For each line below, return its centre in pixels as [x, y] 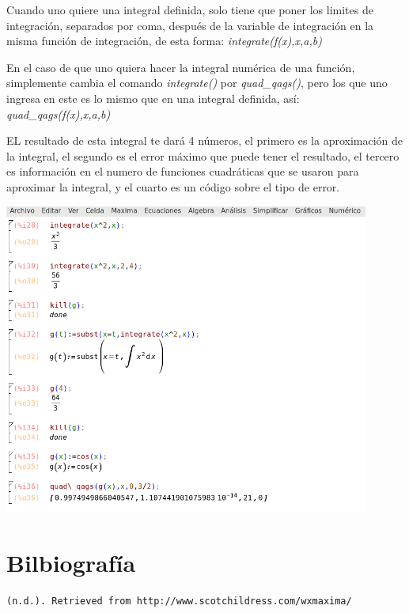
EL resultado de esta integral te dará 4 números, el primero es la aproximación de [205, 140]
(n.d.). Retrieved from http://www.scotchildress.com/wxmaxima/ [179, 601]
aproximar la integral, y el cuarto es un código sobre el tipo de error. [173, 186]
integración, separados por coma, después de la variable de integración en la [190, 25]
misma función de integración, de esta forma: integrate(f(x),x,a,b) [164, 41]
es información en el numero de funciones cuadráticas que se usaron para [183, 171]
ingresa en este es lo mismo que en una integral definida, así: [153, 98]
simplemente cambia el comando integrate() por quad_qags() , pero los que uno [197, 83]
